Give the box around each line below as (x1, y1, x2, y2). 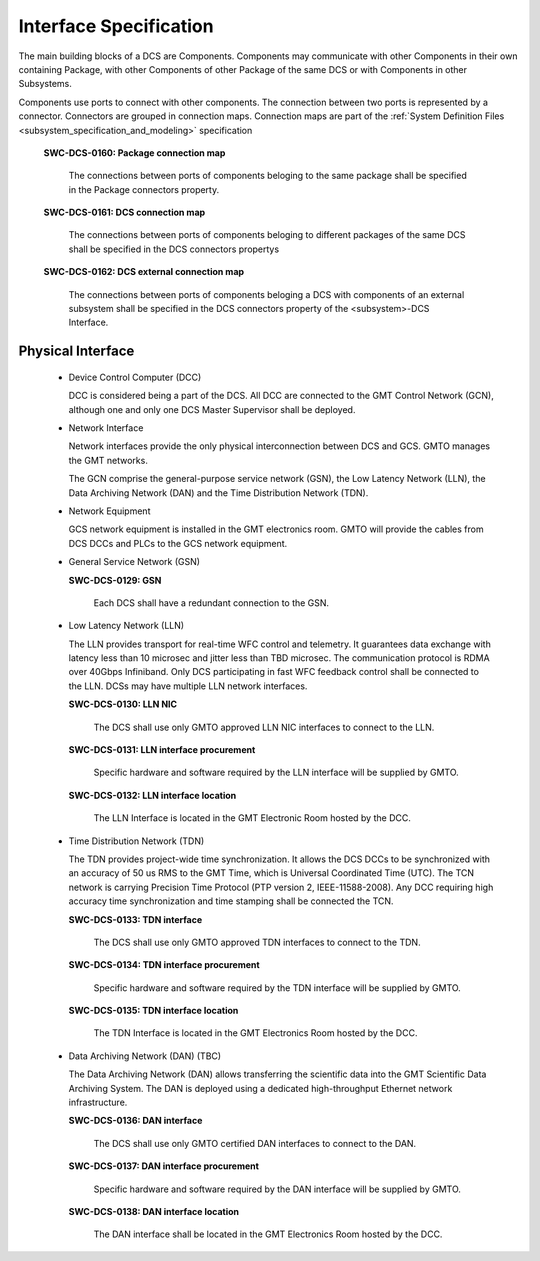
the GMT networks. (68, 454, 149, 466)
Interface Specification (18, 15, 214, 37)
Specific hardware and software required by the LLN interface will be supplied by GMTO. (93, 766, 459, 779)
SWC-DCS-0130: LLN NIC (68, 698, 178, 710)
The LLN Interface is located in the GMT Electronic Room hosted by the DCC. (93, 812, 412, 824)
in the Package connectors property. (68, 183, 220, 195)
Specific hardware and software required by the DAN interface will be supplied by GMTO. (93, 1183, 462, 1195)
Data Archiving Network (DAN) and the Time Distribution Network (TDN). (68, 486, 369, 499)
